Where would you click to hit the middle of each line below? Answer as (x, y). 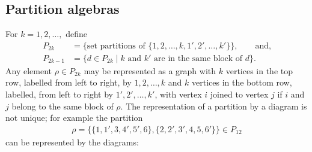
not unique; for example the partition (74, 118)
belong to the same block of (63, 106)
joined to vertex (239, 94)
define (76, 34)
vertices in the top (259, 70)
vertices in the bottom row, (242, 82)
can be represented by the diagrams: (72, 142)
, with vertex (178, 94)
